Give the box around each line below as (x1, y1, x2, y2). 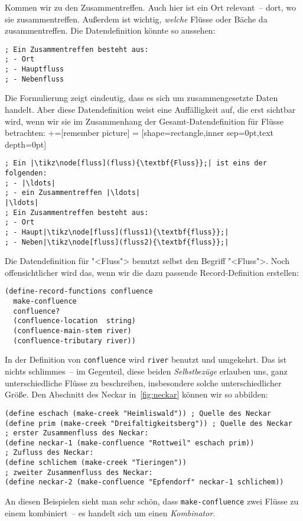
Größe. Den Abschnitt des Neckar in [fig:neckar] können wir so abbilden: (5, 388, 268, 400)
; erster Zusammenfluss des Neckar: (5, 429, 149, 438)
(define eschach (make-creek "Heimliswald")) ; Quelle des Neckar (5, 409, 272, 418)
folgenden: (5, 169, 47, 178)
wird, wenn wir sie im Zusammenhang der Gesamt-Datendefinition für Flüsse (5, 115, 284, 127)
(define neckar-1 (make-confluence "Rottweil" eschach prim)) (5, 438, 255, 447)
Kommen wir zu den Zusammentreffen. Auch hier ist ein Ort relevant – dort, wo (5, 1, 297, 13)
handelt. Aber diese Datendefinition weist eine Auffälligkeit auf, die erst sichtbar (5, 103, 296, 115)
